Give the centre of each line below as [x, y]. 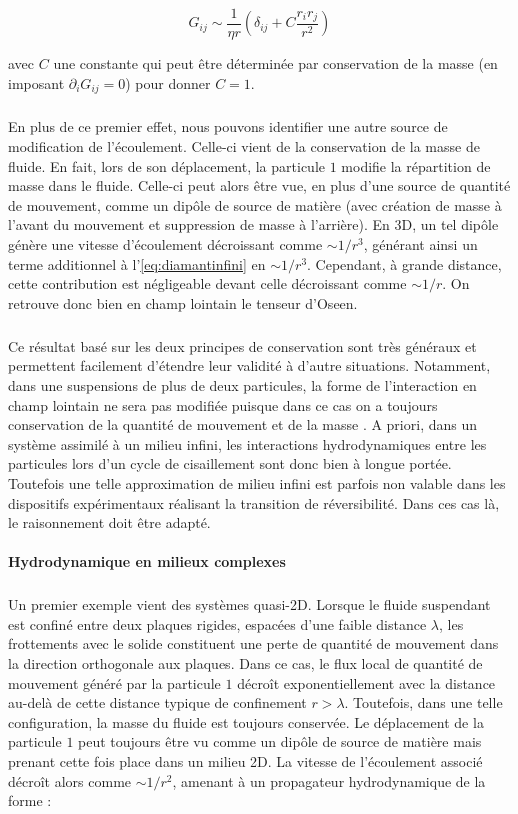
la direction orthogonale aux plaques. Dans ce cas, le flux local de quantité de [245, 663]
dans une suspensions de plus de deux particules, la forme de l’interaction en [242, 384]
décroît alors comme [70, 780]
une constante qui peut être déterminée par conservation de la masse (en [275, 63]
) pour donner [168, 82]
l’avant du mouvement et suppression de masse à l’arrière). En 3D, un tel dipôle [253, 224]
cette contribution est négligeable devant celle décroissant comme [207, 283]
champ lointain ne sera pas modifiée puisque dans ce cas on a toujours [223, 404]
